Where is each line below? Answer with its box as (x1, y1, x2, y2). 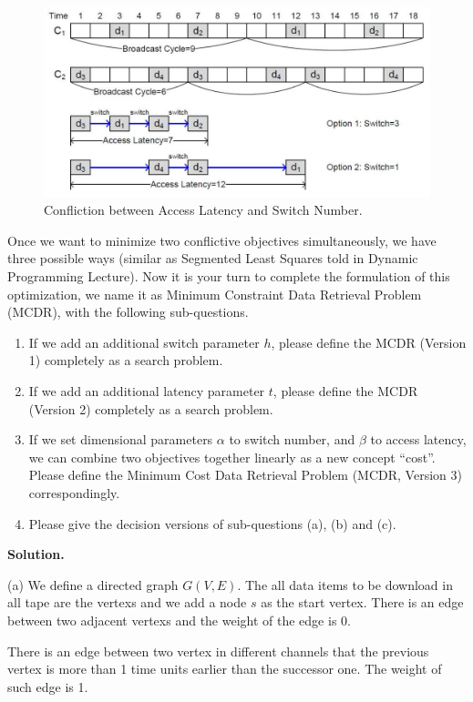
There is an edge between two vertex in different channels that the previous (7, 641, 429, 660)
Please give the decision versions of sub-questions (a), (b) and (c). (28, 514, 396, 533)
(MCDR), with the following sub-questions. (7, 302, 249, 321)
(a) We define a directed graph (7, 575, 179, 594)
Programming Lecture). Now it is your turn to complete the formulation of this (7, 267, 450, 286)
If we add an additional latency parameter (28, 382, 265, 401)
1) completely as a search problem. (28, 351, 223, 370)
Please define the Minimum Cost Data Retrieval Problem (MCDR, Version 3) (28, 465, 462, 484)
